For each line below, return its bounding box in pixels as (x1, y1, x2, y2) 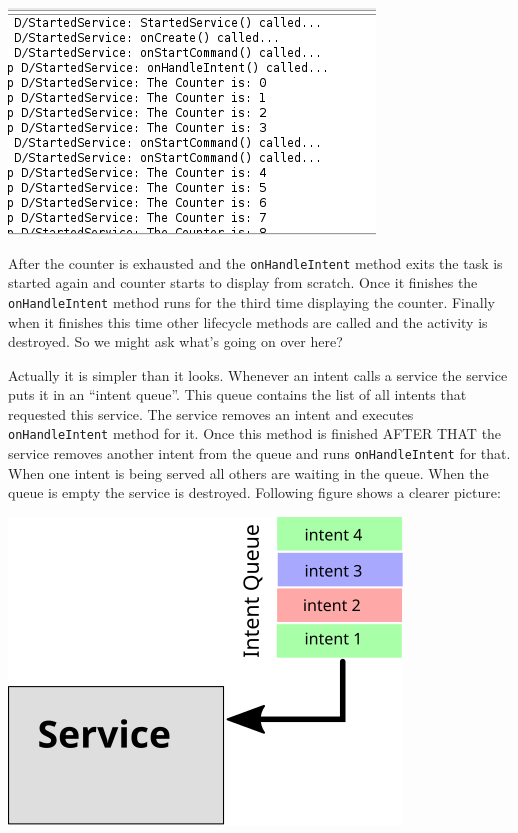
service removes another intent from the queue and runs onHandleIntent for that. (8, 443, 511, 464)
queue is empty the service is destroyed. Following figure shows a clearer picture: (8, 482, 501, 503)
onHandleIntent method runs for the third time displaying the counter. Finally (8, 291, 495, 312)
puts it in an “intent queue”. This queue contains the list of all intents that (8, 384, 467, 405)
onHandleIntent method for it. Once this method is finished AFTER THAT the (8, 423, 502, 444)
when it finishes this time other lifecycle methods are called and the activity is (8, 311, 488, 332)
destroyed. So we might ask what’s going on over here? (8, 331, 343, 352)
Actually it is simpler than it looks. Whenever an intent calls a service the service (8, 364, 508, 385)
